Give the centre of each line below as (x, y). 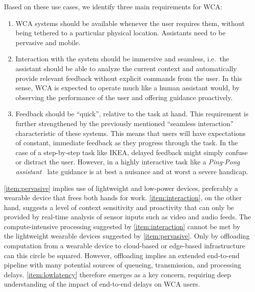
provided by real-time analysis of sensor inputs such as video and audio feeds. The (127, 217)
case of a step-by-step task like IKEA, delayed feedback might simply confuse (131, 152)
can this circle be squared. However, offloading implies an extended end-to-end (122, 255)
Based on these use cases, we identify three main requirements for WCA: (113, 6)
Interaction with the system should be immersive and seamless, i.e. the (122, 59)
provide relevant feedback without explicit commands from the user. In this (129, 78)
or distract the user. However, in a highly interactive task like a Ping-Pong (128, 162)
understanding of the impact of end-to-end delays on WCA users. (102, 284)
